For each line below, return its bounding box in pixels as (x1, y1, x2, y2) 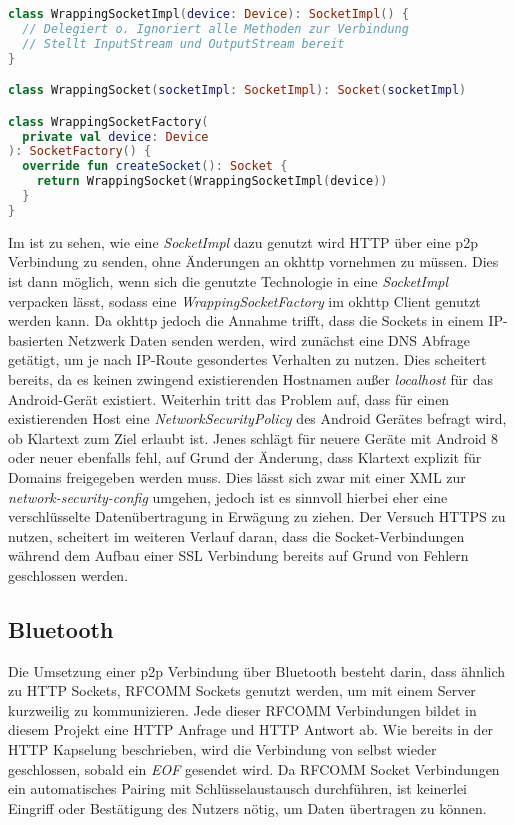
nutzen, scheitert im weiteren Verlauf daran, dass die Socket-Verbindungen (8, 525, 465, 546)
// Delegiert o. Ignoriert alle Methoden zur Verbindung (22, 21, 409, 36)
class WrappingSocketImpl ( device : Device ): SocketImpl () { (8, 7, 410, 21)
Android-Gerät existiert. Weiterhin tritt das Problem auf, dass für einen (8, 388, 450, 409)
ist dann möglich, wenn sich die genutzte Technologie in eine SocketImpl (8, 271, 449, 291)
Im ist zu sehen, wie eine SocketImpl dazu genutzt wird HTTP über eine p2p (8, 231, 478, 252)
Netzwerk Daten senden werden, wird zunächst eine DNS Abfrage (68, 329, 471, 350)
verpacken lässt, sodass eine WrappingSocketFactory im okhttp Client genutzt (8, 290, 481, 311)
